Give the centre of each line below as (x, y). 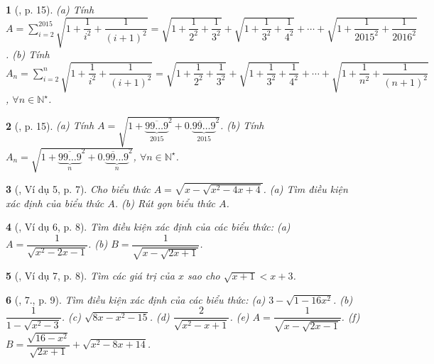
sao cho (204, 276)
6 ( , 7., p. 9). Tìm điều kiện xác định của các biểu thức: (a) (136, 299)
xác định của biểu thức (55, 203)
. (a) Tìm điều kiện (305, 188)
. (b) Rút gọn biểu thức (165, 203)
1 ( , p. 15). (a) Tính (50, 9)
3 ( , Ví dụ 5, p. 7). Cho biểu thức (78, 188)
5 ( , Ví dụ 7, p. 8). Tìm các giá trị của (90, 276)
